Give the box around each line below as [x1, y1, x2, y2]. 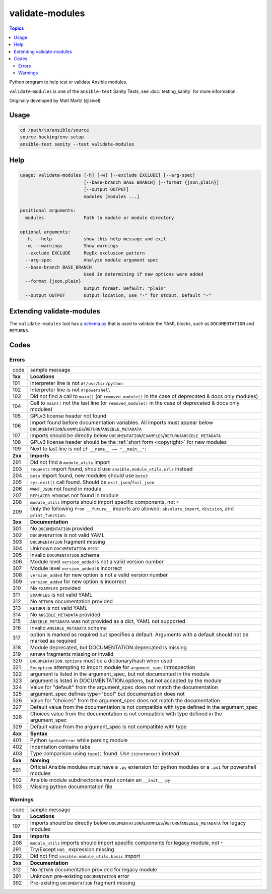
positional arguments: [20, 207, 76, 214]
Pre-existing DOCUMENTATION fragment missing [30, 879, 135, 886]
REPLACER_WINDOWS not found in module [30, 492, 119, 499]
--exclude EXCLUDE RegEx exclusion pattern [25, 250, 145, 256]
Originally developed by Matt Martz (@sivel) [9, 97, 101, 103]
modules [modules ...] [83, 193, 140, 199]
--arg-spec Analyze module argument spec [25, 257, 158, 263]
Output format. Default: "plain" [83, 285, 166, 291]
